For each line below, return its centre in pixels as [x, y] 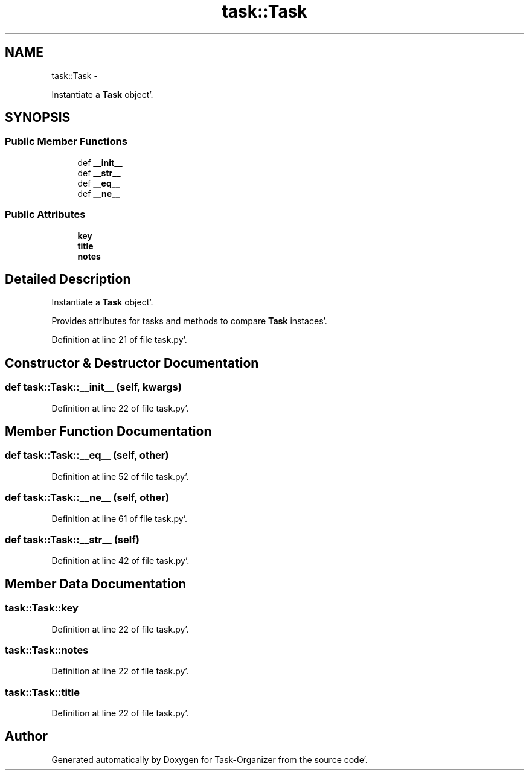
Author [26, 736]
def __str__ [99, 173]
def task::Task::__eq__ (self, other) [87, 455]
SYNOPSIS [38, 118]
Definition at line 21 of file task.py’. [119, 340]
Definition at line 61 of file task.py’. [119, 518]
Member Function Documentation [108, 432]
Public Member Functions [66, 142]
